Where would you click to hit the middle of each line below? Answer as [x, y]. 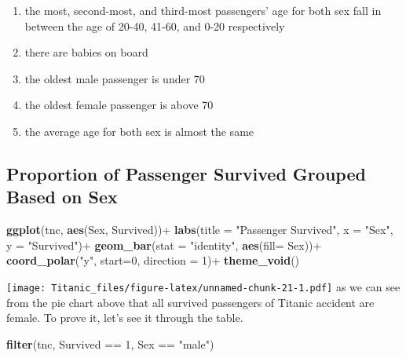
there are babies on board [86, 52]
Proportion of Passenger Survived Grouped [186, 173]
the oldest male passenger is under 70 [115, 78]
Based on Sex [62, 197]
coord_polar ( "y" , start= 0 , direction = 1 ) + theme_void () [153, 260]
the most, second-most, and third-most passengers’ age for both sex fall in [203, 10]
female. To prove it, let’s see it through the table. [125, 318]
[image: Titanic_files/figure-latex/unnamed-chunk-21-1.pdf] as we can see [203, 286]
